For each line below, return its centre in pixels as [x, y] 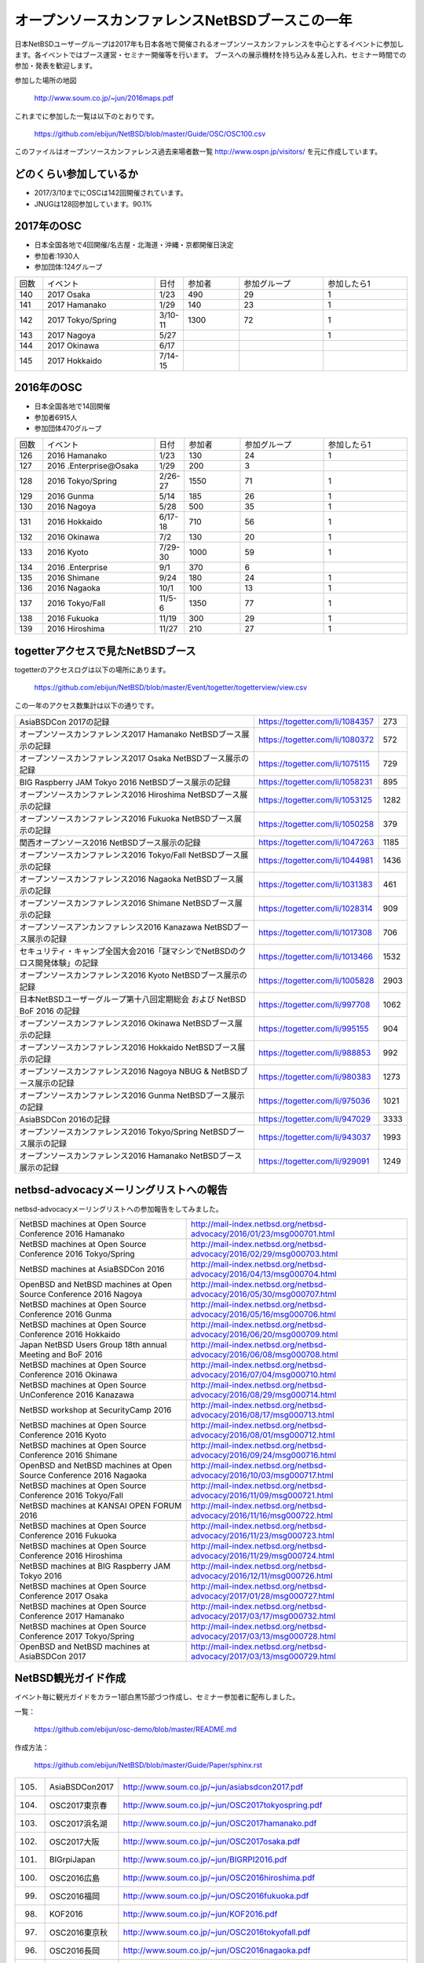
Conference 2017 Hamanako [72, 1616]
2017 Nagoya [71, 335]
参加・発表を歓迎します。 [56, 66]
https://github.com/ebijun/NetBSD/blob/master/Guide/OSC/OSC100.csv [150, 133]
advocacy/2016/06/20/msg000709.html [265, 1334]
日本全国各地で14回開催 [72, 406]
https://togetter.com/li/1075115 [314, 764]
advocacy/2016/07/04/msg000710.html [264, 1374]
